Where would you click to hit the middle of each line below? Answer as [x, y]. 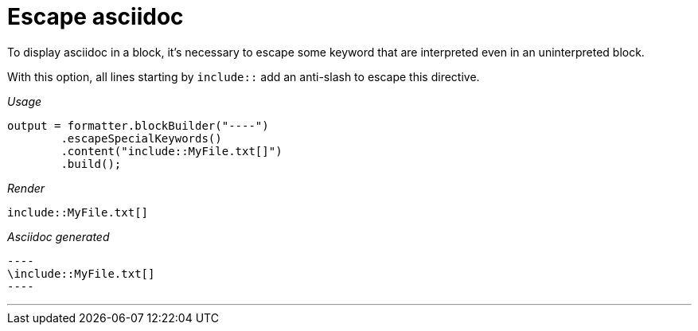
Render [26, 188]
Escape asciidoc [96, 17]
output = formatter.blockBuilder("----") [138, 125]
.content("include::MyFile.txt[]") [172, 151]
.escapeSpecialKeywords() [141, 138]
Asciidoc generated [58, 236]
